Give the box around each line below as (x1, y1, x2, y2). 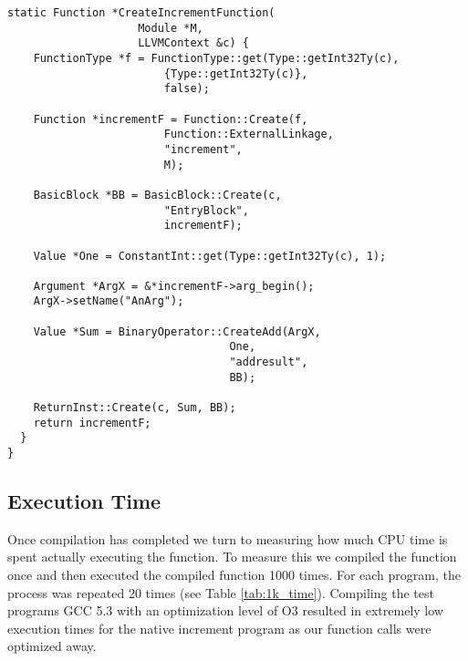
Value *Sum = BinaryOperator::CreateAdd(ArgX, (33, 325, 321, 338)
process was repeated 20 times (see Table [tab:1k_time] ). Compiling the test (7, 583, 434, 602)
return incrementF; (33, 416, 151, 429)
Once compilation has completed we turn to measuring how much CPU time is (7, 529, 448, 548)
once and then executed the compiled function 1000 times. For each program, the (7, 565, 461, 584)
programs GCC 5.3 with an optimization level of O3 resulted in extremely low (7, 601, 443, 620)
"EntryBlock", (163, 203, 249, 217)
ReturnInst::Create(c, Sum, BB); (33, 401, 236, 415)
